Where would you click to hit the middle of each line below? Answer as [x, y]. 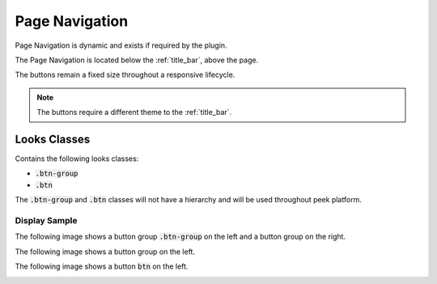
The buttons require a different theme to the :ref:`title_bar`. [134, 112]
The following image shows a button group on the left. [105, 252]
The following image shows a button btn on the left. [102, 266]
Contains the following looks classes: [77, 159]
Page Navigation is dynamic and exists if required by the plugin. [121, 45]
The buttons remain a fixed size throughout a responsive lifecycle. [125, 75]
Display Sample [46, 220]
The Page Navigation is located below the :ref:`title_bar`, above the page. [137, 60]
